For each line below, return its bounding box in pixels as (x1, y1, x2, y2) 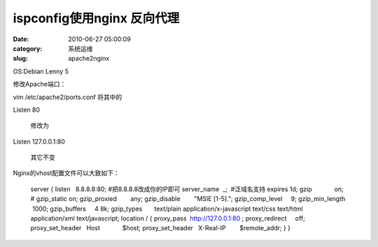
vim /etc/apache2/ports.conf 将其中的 (13, 93, 122, 101)
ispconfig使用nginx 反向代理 (13, 10, 180, 26)
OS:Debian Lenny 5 (13, 67, 69, 75)
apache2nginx (68, 54, 110, 63)
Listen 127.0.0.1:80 (13, 137, 66, 146)
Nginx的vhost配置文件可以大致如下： (13, 169, 120, 177)
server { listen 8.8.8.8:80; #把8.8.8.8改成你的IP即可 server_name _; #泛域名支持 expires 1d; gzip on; (30, 185, 344, 193)
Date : (13, 35, 29, 43)
